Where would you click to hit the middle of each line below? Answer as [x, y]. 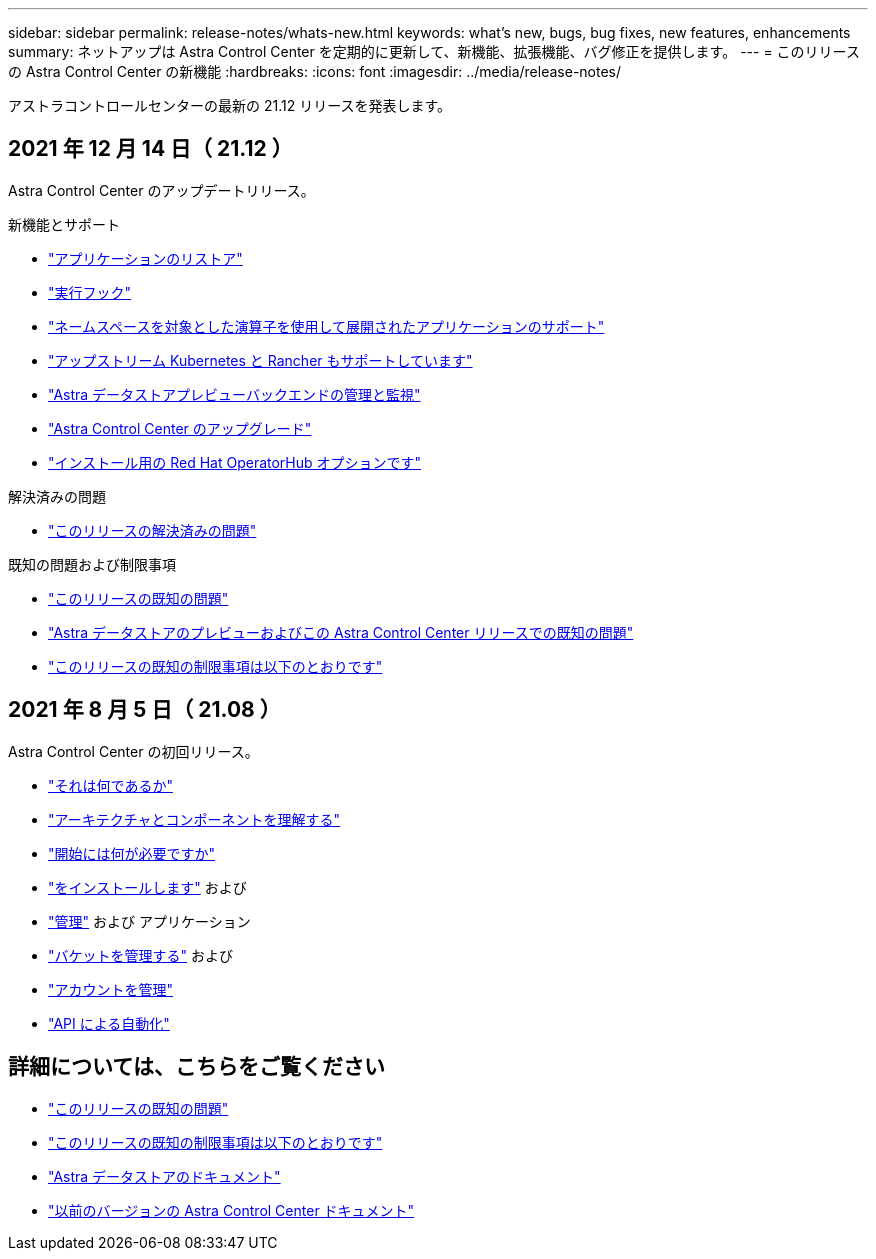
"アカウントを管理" [111, 989]
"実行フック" [90, 292]
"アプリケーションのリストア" [145, 258]
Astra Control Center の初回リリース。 [133, 751]
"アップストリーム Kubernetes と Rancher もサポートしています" [260, 360]
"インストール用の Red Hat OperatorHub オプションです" [235, 462]
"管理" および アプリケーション [149, 921]
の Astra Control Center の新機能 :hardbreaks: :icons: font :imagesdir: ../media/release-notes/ [315, 71]
